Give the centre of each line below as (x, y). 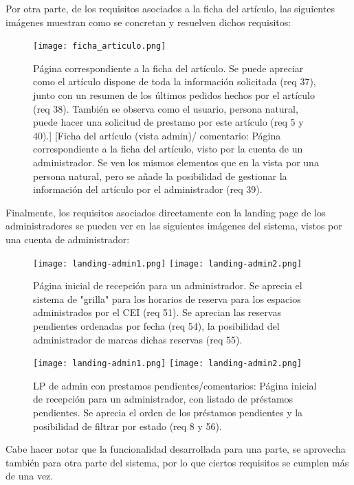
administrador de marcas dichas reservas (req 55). (138, 339)
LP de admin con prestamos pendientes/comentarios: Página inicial (175, 385)
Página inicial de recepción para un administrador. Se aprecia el (168, 285)
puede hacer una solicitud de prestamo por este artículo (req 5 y (168, 122)
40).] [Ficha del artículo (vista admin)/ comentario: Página (157, 135)
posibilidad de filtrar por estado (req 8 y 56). (128, 426)
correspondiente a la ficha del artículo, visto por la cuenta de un (168, 149)
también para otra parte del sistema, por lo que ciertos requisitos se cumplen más (177, 462)
